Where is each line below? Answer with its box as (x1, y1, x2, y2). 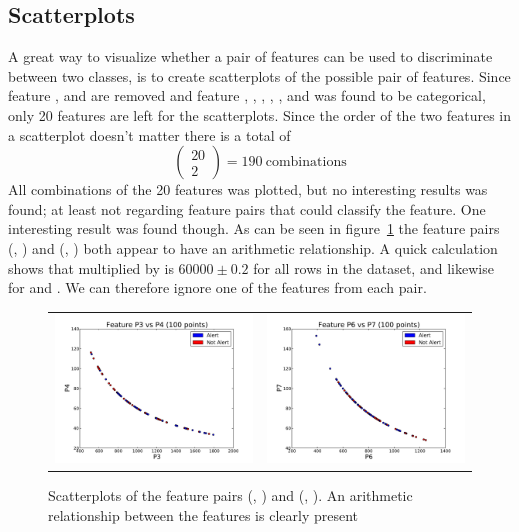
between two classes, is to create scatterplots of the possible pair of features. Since (8, 65, 511, 86)
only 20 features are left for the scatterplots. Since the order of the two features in (8, 104, 512, 125)
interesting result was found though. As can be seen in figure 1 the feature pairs (8, 218, 500, 239)
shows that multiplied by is (8, 257, 174, 278)
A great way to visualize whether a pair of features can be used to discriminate (8, 46, 493, 67)
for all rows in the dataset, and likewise (253, 257, 494, 278)
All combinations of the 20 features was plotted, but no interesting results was (8, 179, 488, 200)
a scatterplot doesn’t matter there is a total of (8, 124, 291, 145)
